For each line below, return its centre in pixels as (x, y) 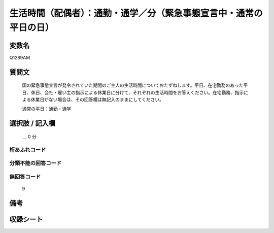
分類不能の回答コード (36, 163)
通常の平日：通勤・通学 (46, 109)
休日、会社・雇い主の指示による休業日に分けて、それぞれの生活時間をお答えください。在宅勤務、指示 (137, 92)
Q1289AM (20, 57)
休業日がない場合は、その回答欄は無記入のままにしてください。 (97, 99)
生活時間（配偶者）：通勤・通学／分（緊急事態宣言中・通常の (136, 13)
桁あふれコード (28, 150)
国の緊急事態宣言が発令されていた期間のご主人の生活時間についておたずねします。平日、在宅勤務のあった (133, 85)
